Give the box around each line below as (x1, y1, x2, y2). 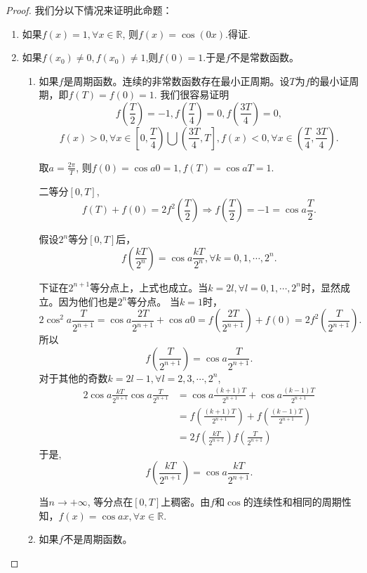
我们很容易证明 (160, 87, 229, 102)
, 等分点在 (87, 494, 133, 509)
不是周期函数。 (63, 532, 133, 546)
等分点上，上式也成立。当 (90, 279, 208, 294)
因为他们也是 (58, 294, 118, 308)
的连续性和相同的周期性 (243, 494, 352, 509)
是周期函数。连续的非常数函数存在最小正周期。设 (63, 73, 290, 88)
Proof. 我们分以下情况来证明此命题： (6, 3, 173, 17)
